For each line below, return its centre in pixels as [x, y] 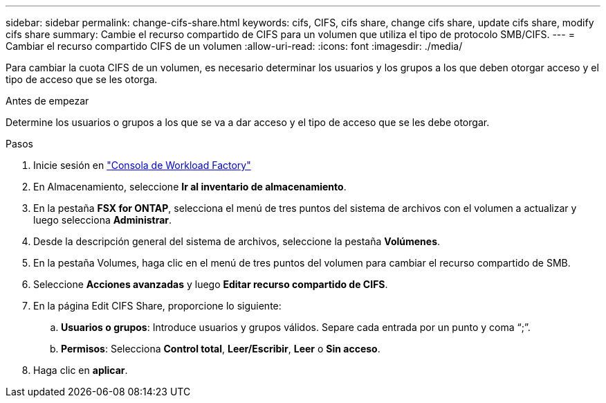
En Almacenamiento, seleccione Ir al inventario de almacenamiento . [190, 187]
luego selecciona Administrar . [103, 220]
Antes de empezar [47, 101]
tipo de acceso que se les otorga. [82, 79]
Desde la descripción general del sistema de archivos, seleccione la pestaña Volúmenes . [237, 241]
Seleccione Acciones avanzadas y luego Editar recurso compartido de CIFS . [211, 284]
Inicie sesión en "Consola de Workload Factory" [142, 165]
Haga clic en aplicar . [81, 370]
